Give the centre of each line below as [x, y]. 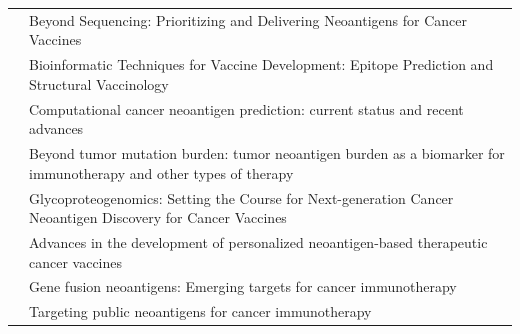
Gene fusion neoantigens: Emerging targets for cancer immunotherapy [243, 286]
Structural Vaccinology [99, 83]
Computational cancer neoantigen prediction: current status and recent [246, 108]
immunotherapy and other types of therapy [161, 172]
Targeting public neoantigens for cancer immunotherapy [200, 311]
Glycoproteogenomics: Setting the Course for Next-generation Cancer [241, 197]
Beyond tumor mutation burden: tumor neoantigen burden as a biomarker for [267, 153]
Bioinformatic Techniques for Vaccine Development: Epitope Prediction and [261, 64]
